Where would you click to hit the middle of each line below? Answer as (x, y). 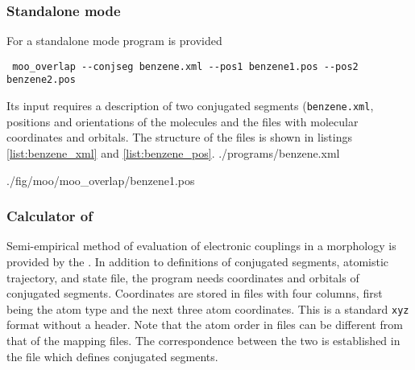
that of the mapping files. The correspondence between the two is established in (203, 340)
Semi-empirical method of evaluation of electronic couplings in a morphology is (201, 246)
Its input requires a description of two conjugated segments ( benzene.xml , (190, 106)
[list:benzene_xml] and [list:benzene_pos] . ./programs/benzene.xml (173, 152)
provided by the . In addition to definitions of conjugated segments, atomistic (198, 261)
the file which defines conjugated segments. (112, 356)
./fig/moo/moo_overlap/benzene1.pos (101, 180)
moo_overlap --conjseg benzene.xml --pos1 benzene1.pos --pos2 (185, 66)
